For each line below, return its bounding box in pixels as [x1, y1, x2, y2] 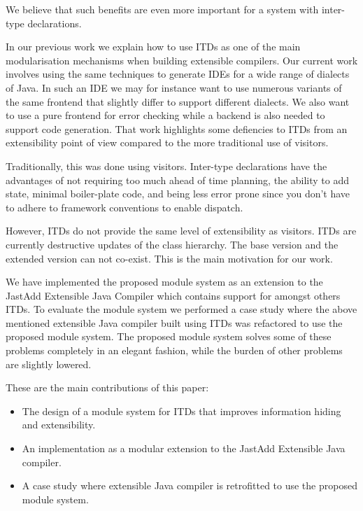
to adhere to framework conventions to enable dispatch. [6, 199, 243, 214]
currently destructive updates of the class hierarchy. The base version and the [6, 237, 339, 251]
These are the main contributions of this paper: [6, 380, 209, 395]
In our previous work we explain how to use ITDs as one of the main [6, 39, 301, 54]
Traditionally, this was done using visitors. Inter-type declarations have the [6, 158, 327, 173]
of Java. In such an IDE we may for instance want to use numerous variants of [6, 80, 342, 94]
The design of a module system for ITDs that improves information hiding [22, 403, 341, 418]
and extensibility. [22, 417, 96, 432]
